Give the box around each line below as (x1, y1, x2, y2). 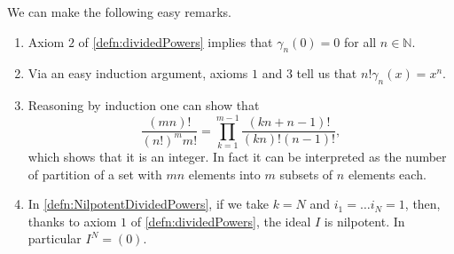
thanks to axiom (27, 211, 117, 230)
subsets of (279, 164, 333, 183)
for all (343, 32, 377, 51)
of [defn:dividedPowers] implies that (78, 32, 273, 51)
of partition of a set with (27, 164, 162, 183)
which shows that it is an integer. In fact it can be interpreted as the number (27, 147, 447, 165)
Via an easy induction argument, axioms (27, 64, 248, 83)
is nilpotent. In (324, 211, 405, 230)
